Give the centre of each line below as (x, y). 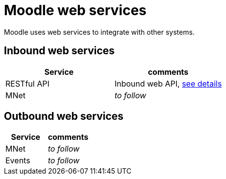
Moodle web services (75, 10)
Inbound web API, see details (168, 83)
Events (18, 161)
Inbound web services (59, 51)
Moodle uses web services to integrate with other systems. (99, 32)
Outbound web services (64, 116)
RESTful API (27, 83)
